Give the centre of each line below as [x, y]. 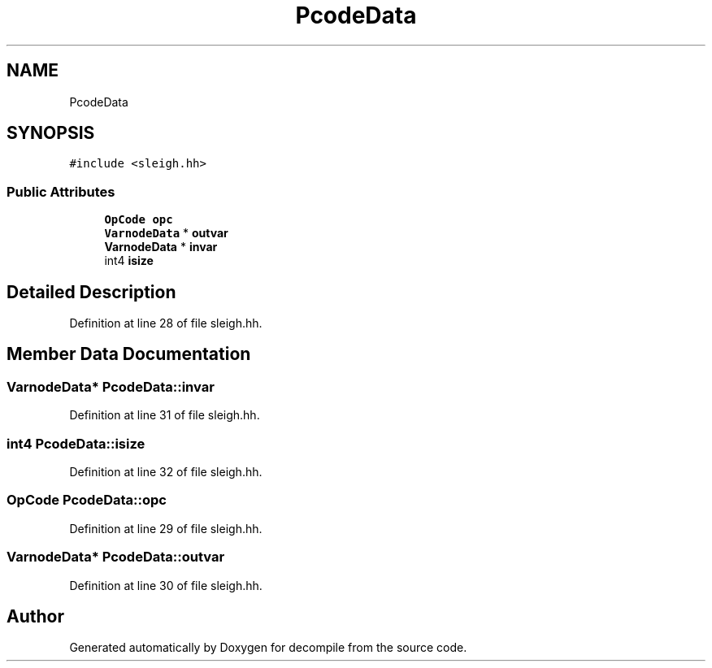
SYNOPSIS [51, 133]
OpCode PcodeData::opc [87, 500]
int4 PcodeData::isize [76, 443]
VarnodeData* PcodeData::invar [111, 386]
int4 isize [129, 261]
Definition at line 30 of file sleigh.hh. [166, 585]
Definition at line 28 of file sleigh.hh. [166, 323]
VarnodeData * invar [161, 247]
